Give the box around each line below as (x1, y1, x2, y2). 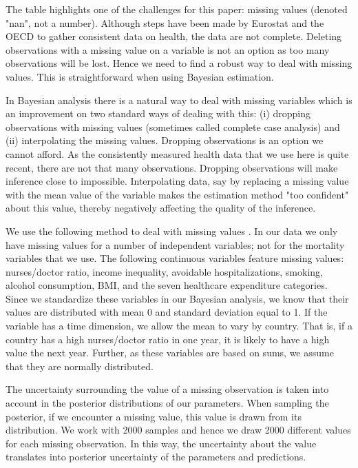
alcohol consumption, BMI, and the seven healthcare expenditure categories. (6, 278, 328, 292)
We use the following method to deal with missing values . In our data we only (6, 223, 338, 238)
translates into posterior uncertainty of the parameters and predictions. (6, 449, 306, 464)
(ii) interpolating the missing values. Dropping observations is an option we (6, 133, 324, 147)
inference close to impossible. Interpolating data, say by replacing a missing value (6, 174, 349, 188)
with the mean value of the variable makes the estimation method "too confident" (6, 187, 349, 201)
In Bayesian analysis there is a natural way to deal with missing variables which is (6, 92, 352, 107)
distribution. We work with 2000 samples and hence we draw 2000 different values (6, 423, 351, 437)
